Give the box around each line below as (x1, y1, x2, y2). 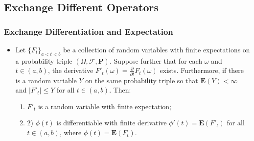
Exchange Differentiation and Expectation (4, 25, 173, 37)
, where (59, 127, 82, 138)
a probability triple (15, 55, 72, 66)
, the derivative (48, 65, 93, 75)
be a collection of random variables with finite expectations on (63, 45, 250, 54)
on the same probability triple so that (85, 75, 198, 85)
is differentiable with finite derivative (56, 117, 167, 128)
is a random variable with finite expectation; (38, 101, 171, 111)
